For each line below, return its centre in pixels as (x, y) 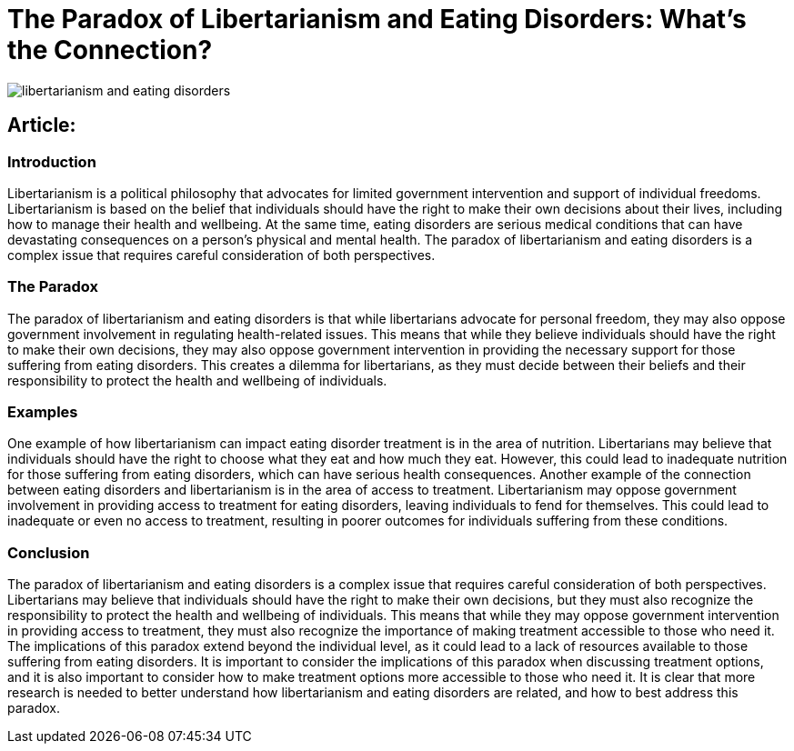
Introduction (52, 161)
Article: (42, 125)
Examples (43, 412)
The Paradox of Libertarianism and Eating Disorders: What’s (377, 19)
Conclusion (49, 552)
